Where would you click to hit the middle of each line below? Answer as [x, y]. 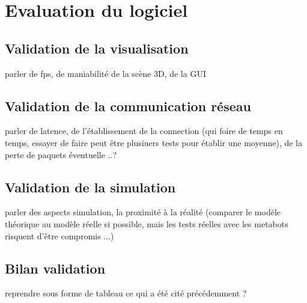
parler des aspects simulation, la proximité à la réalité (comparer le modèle [143, 212]
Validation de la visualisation [97, 48]
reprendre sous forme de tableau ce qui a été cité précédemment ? [126, 293]
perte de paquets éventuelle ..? [61, 154]
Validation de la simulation [90, 187]
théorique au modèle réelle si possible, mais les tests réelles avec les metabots [147, 223]
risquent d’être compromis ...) [59, 235]
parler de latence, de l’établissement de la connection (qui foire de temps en [144, 131]
